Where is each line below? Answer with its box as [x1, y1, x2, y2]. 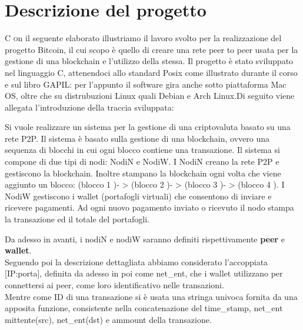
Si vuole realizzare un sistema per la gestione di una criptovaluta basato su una [5, 121, 291, 133]
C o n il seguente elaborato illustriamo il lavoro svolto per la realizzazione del [5, 32, 282, 44]
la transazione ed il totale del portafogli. [5, 213, 149, 225]
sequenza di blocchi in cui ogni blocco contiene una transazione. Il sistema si [5, 144, 280, 156]
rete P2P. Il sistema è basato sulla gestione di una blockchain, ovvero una [5, 132, 270, 144]
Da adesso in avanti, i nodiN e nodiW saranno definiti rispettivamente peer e [5, 232, 285, 245]
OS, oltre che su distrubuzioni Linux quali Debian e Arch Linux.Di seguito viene [5, 89, 295, 102]
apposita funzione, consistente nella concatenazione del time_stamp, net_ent [5, 302, 283, 314]
